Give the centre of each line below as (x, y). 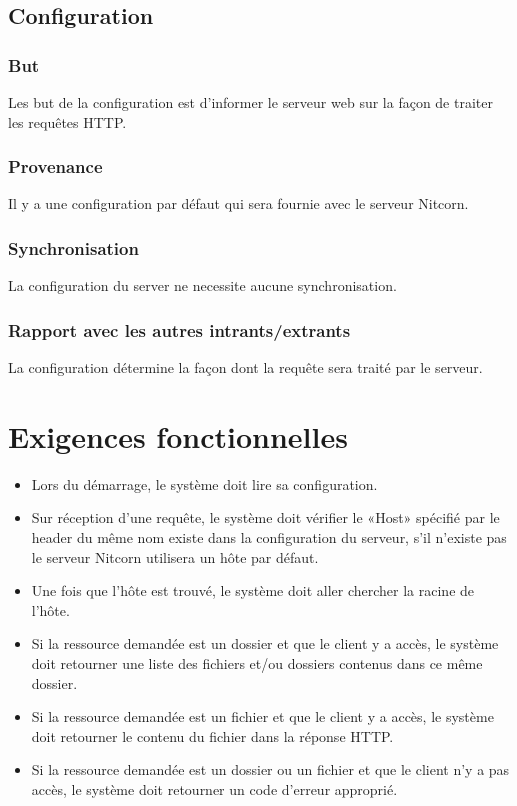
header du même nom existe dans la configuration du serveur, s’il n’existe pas (269, 536)
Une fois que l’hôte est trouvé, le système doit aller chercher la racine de (253, 590)
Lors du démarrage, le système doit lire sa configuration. (204, 483)
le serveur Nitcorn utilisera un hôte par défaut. (175, 556)
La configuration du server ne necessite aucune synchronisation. (202, 285)
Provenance (55, 166)
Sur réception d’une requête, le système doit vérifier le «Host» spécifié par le (265, 517)
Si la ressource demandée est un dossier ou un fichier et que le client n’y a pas (270, 769)
